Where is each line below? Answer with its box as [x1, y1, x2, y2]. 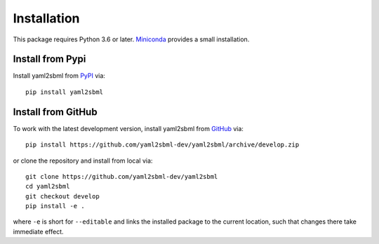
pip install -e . [25, 202, 85, 210]
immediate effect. [13, 227, 64, 236]
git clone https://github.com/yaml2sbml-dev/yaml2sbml [25, 172, 218, 180]
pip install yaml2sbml [25, 88, 104, 96]
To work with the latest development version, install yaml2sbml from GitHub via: [13, 124, 244, 133]
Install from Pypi [13, 53, 86, 65]
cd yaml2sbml [25, 182, 70, 191]
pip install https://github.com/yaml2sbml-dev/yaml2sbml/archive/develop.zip [25, 141, 300, 149]
